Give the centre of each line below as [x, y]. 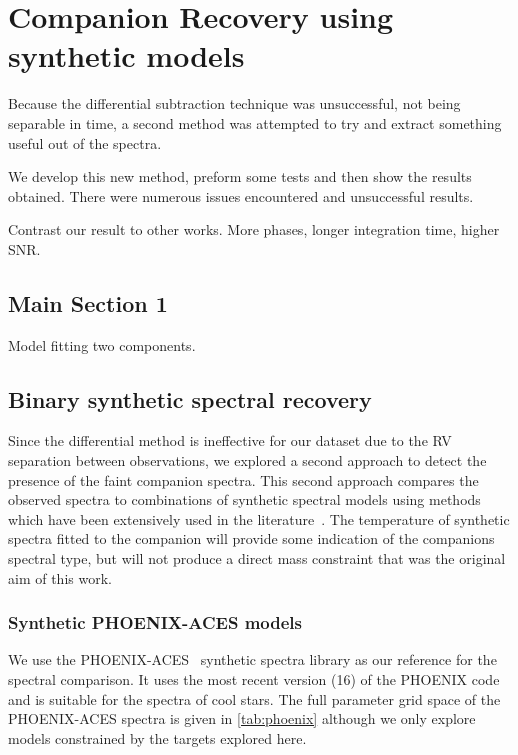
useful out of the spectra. [85, 142]
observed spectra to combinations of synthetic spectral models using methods [244, 499]
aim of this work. [60, 577]
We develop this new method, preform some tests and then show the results [240, 176]
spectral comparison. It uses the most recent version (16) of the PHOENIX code [254, 679]
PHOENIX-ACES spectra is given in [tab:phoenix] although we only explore [242, 718]
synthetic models [126, 55]
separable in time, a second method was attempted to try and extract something [255, 122]
